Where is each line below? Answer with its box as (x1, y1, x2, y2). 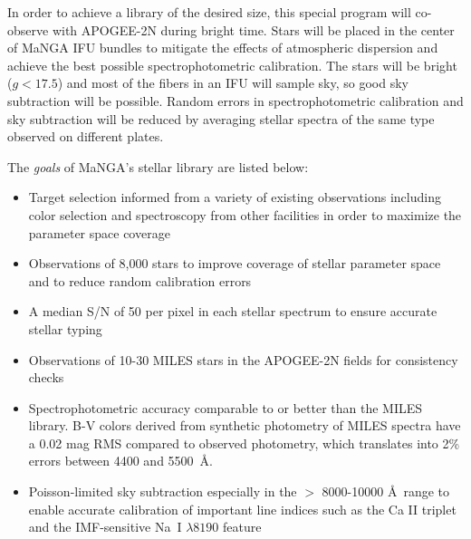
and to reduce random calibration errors (28, 271, 252, 290)
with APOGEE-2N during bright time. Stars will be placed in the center (52, 20, 455, 39)
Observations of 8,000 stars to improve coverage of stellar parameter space (28, 254, 441, 273)
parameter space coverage (28, 223, 170, 242)
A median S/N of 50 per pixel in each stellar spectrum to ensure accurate (28, 302, 437, 321)
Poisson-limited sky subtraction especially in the (28, 482, 297, 501)
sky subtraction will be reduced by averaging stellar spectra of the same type (7, 109, 435, 128)
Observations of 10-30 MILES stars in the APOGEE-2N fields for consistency (28, 350, 458, 369)
